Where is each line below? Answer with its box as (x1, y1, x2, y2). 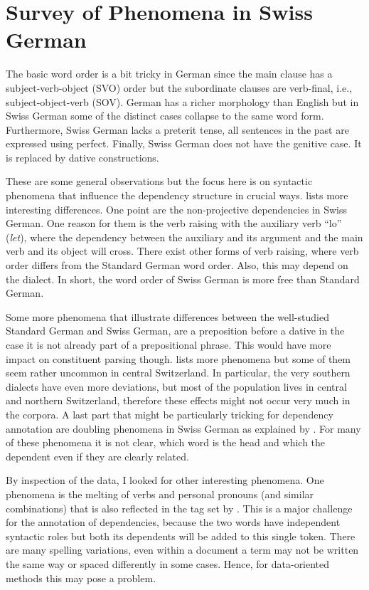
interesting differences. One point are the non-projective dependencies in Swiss (6, 201, 348, 216)
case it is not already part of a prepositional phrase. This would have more (6, 337, 331, 352)
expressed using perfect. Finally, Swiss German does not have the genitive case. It (6, 136, 362, 151)
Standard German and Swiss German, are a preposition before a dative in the (6, 323, 345, 338)
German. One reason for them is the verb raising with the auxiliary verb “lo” (6, 216, 342, 231)
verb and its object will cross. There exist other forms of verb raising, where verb (6, 243, 359, 258)
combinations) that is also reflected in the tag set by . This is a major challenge (6, 500, 353, 515)
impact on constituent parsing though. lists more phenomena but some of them (6, 351, 351, 366)
